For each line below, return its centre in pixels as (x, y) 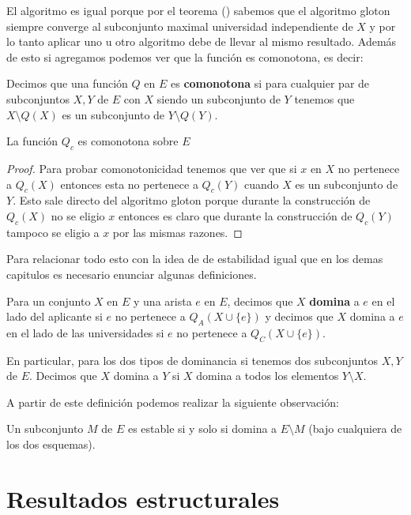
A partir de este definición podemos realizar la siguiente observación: (173, 402)
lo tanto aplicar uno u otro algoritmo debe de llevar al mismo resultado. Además (202, 41)
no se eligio (78, 215)
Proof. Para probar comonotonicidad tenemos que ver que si (152, 168)
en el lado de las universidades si (85, 332)
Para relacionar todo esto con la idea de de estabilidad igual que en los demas (195, 259)
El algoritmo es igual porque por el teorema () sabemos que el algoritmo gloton (198, 10)
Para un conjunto (49, 301)
